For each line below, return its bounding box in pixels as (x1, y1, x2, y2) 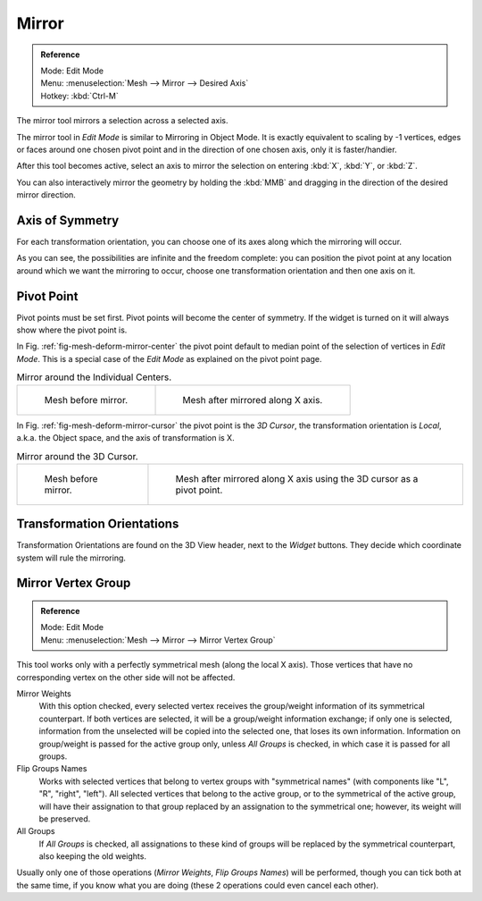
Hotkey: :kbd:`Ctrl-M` (40, 90, 120, 101)
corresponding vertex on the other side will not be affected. (16, 671, 236, 683)
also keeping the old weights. (38, 851, 147, 862)
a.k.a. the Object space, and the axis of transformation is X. (16, 432, 236, 442)
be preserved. (38, 813, 91, 824)
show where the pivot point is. (16, 324, 128, 335)
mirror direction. (16, 189, 76, 200)
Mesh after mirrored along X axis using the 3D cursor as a (175, 472, 419, 484)
